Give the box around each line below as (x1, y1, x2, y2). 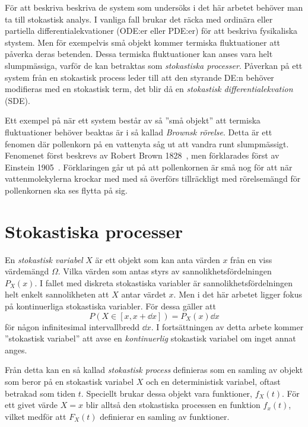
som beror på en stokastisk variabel (5, 375, 134, 387)
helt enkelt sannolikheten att (5, 288, 109, 301)
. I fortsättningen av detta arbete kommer (151, 320, 304, 333)
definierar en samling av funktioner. (100, 410, 230, 422)
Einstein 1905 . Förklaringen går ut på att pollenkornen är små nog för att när (5, 160, 293, 173)
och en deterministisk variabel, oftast (145, 375, 281, 387)
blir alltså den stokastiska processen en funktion (85, 398, 261, 411)
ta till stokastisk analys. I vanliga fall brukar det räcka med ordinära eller (5, 12, 273, 25)
